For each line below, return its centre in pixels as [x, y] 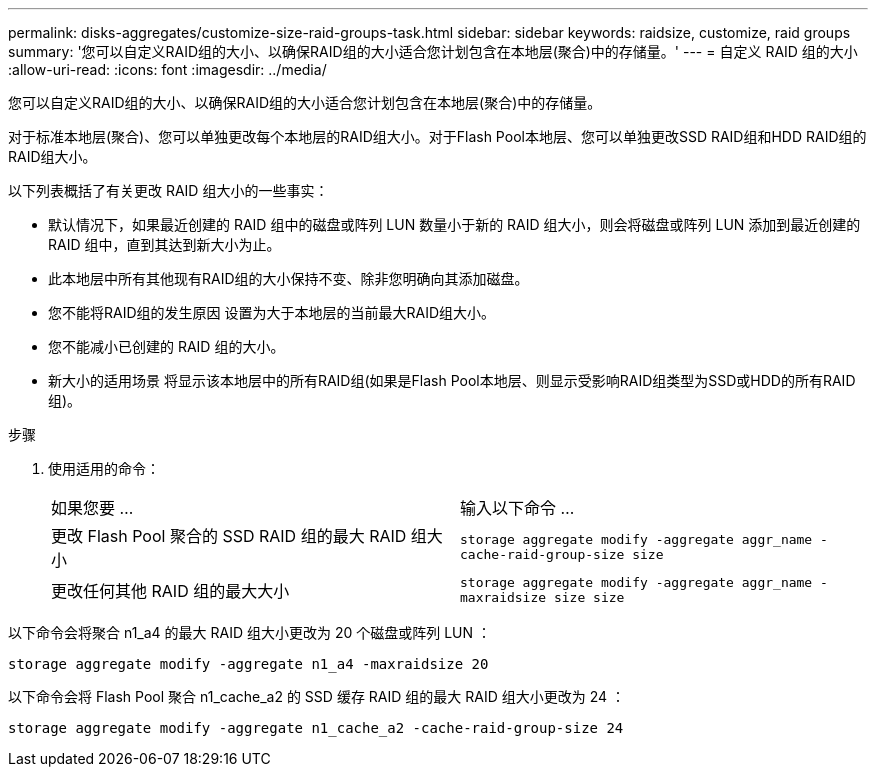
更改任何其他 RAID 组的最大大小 [170, 591]
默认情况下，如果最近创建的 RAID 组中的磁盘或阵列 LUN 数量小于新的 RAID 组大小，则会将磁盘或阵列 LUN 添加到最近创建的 [454, 224]
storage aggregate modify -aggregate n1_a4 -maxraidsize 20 [248, 664]
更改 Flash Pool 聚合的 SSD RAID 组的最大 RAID [229, 536]
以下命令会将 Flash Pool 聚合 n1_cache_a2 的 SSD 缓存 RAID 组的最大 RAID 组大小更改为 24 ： [316, 696]
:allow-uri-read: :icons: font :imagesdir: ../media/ [167, 69]
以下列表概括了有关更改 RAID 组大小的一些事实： [168, 190]
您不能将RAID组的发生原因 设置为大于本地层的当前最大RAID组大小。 [272, 312]
